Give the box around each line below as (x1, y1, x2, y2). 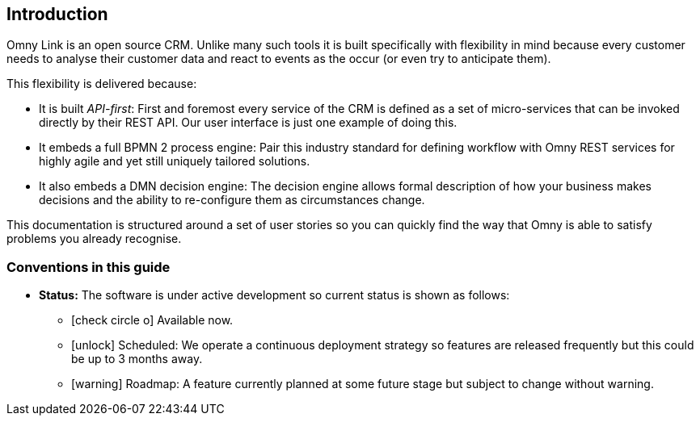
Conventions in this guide (6, 258, 171, 275)
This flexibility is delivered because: (6, 77, 197, 91)
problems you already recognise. (6, 232, 182, 246)
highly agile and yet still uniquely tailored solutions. (39, 154, 310, 169)
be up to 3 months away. (71, 352, 203, 366)
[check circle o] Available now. (71, 313, 234, 328)
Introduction (6, 4, 108, 24)
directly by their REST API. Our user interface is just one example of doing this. (39, 115, 458, 130)
